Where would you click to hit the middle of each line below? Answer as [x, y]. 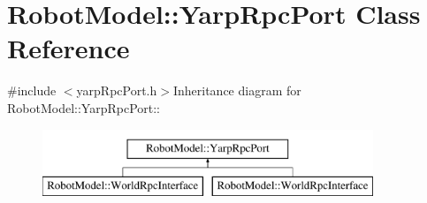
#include [32, 90]
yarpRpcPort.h [117, 90]
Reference [69, 48]
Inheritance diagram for [237, 90]
